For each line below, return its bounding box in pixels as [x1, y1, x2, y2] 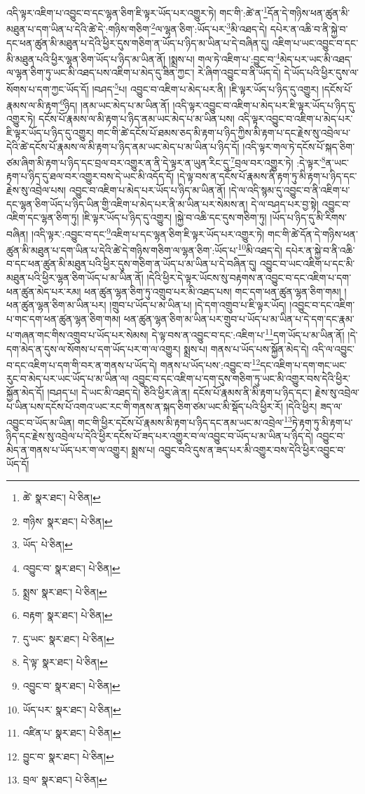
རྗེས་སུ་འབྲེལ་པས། [6, 183, 67, 197]
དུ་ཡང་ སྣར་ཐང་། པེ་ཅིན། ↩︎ [22, 631, 115, 646]
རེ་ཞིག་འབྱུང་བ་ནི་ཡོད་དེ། [197, 65, 281, 80]
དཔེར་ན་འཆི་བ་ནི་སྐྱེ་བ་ [270, 21, 348, 36]
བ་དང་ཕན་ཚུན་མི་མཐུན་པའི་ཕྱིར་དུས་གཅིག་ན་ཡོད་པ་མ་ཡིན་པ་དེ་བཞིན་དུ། [6, 256, 257, 271]
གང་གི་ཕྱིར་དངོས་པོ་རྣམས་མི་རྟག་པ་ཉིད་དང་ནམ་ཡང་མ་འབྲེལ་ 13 [77, 413, 292, 429]
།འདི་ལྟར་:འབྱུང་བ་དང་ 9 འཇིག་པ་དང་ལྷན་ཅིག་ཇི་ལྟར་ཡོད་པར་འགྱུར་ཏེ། [31, 224, 265, 241]
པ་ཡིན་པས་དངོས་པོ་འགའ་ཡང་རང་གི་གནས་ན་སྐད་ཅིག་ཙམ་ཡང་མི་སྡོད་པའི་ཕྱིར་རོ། [6, 398, 283, 413]
